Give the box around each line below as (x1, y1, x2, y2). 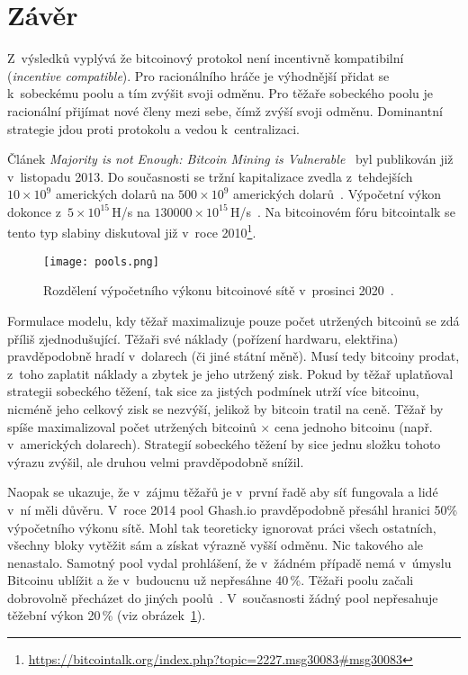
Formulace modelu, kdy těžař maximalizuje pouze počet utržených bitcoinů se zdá (7, 310, 460, 329)
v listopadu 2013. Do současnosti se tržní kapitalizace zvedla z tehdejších (7, 166, 413, 185)
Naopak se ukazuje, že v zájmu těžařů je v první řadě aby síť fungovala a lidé (7, 482, 438, 501)
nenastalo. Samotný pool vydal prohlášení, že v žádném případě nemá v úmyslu (7, 553, 452, 571)
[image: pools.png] (43, 255, 159, 268)
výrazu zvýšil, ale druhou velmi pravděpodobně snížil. (7, 452, 304, 471)
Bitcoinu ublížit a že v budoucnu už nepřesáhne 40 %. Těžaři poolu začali (7, 571, 414, 589)
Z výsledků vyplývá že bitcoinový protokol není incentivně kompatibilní (7, 49, 404, 67)
